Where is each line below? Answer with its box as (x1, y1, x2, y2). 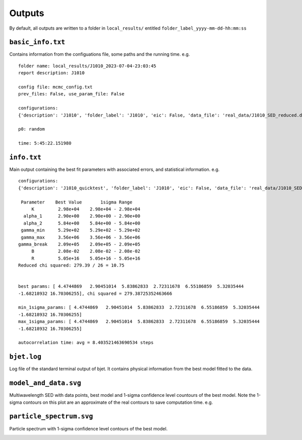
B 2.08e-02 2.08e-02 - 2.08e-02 (31, 249, 140, 254)
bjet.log (9, 353, 42, 361)
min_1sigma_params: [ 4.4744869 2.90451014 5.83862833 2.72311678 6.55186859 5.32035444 (18, 304, 260, 310)
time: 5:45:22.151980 (18, 141, 71, 146)
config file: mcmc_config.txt (18, 84, 93, 90)
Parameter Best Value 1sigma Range (21, 199, 133, 205)
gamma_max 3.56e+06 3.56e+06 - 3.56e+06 (21, 234, 140, 240)
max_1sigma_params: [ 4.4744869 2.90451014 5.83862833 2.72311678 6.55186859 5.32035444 (18, 319, 260, 324)
